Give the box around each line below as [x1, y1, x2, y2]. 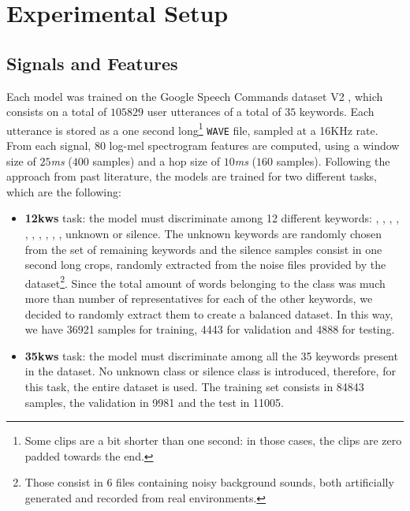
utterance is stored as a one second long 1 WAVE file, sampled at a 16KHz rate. [6, 119, 378, 138]
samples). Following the [276, 152, 390, 169]
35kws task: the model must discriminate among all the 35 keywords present [24, 347, 398, 364]
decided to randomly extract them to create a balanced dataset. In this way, [24, 305, 393, 322]
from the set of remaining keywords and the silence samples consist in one [24, 241, 382, 257]
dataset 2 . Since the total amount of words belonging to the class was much [24, 272, 386, 291]
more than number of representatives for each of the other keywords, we [24, 290, 373, 307]
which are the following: [6, 183, 121, 200]
